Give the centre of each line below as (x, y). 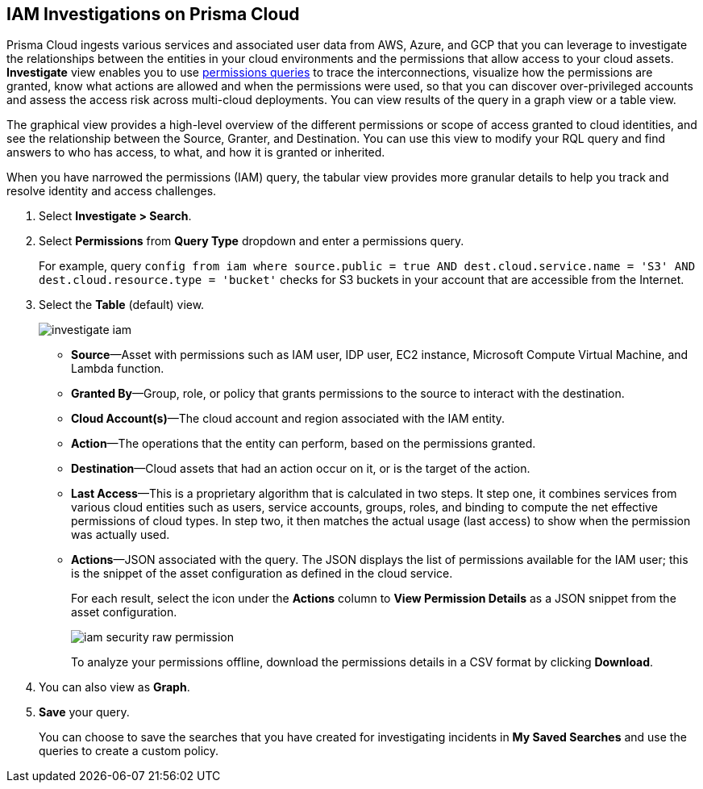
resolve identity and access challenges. (112, 191)
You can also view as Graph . (114, 687)
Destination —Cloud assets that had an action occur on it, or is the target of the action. (301, 469)
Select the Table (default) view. (122, 305)
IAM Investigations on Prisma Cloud (153, 14)
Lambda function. (118, 369)
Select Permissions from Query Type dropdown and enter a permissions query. (252, 241)
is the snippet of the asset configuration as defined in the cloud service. (262, 574)
